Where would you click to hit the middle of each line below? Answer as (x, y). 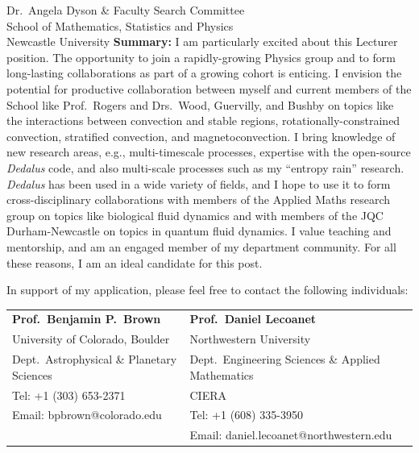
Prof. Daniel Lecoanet (253, 319)
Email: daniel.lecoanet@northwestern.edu (291, 435)
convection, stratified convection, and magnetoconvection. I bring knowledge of (201, 136)
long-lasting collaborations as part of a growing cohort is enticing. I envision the (204, 73)
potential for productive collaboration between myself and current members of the (209, 88)
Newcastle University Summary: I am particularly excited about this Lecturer (202, 42)
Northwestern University (250, 339)
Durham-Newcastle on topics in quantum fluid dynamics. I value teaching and (199, 231)
